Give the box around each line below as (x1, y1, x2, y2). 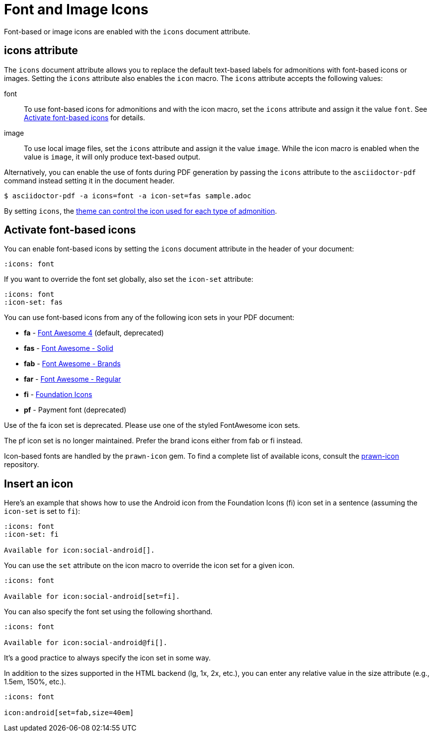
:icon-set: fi (4, 530, 59, 539)
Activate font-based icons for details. (24, 113, 145, 122)
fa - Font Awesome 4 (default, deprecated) (24, 328, 164, 337)
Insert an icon (4, 477, 74, 490)
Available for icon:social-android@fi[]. (4, 639, 168, 647)
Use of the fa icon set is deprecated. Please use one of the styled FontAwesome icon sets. (4, 421, 300, 430)
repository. (4, 460, 39, 469)
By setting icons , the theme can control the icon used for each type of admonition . (4, 206, 277, 215)
